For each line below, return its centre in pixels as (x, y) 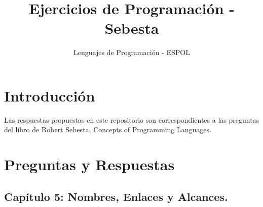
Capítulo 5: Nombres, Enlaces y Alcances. (116, 196)
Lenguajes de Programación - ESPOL (132, 52)
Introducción (50, 95)
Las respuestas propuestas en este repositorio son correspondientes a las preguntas (132, 119)
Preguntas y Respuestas (89, 164)
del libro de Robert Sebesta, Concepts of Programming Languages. (108, 130)
